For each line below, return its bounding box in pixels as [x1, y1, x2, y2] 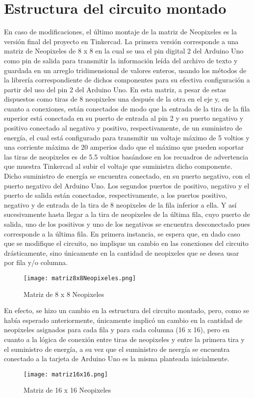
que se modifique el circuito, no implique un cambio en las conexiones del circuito [4, 238, 249, 248]
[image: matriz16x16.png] [24, 371, 108, 378]
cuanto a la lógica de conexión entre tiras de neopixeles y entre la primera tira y [4, 334, 245, 344]
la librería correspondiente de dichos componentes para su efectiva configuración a [4, 75, 250, 85]
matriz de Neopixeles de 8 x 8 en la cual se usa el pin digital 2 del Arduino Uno [4, 46, 244, 56]
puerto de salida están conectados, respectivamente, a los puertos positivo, [4, 190, 227, 200]
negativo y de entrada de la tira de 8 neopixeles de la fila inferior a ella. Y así [4, 199, 237, 210]
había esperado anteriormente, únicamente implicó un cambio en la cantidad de [4, 315, 243, 325]
